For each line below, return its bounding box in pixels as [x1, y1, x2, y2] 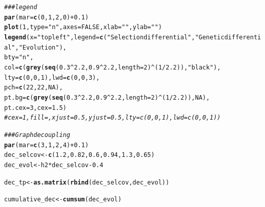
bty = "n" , [4, 54, 34, 61]
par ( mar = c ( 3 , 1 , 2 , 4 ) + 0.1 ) [4, 141, 89, 149]
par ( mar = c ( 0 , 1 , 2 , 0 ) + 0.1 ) [4, 13, 89, 21]
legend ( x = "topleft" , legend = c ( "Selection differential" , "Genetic [4, 33, 225, 41]
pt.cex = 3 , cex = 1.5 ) [4, 104, 67, 111]
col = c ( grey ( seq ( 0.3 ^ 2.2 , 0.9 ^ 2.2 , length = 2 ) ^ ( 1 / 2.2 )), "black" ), [4, 63, 221, 71]
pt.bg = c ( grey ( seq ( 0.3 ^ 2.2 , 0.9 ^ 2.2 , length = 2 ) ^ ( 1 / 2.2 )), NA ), [4, 94, 210, 101]
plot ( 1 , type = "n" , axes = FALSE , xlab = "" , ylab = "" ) [4, 24, 162, 31]
